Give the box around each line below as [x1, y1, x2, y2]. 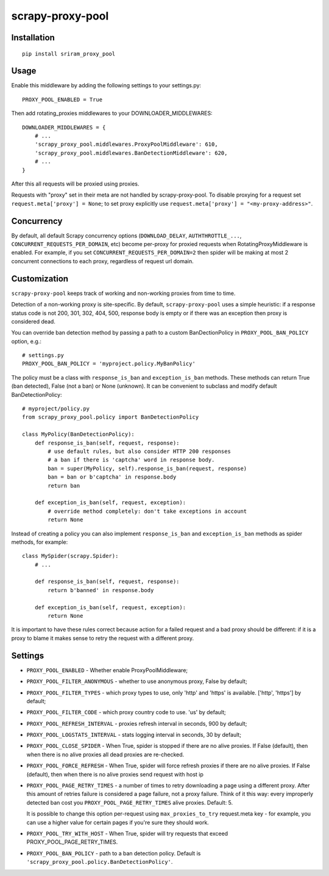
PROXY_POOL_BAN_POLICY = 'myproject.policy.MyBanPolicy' [22, 360, 196, 367]
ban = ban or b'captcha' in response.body [48, 474, 177, 480]
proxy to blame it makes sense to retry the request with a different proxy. [11, 634, 194, 642]
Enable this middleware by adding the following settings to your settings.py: [11, 82, 201, 89]
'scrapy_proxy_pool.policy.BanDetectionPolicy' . [26, 858, 173, 866]
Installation [11, 32, 55, 43]
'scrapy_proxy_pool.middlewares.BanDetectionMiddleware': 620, [34, 150, 228, 156]
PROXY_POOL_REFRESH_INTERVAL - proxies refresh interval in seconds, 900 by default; [26, 720, 247, 727]
